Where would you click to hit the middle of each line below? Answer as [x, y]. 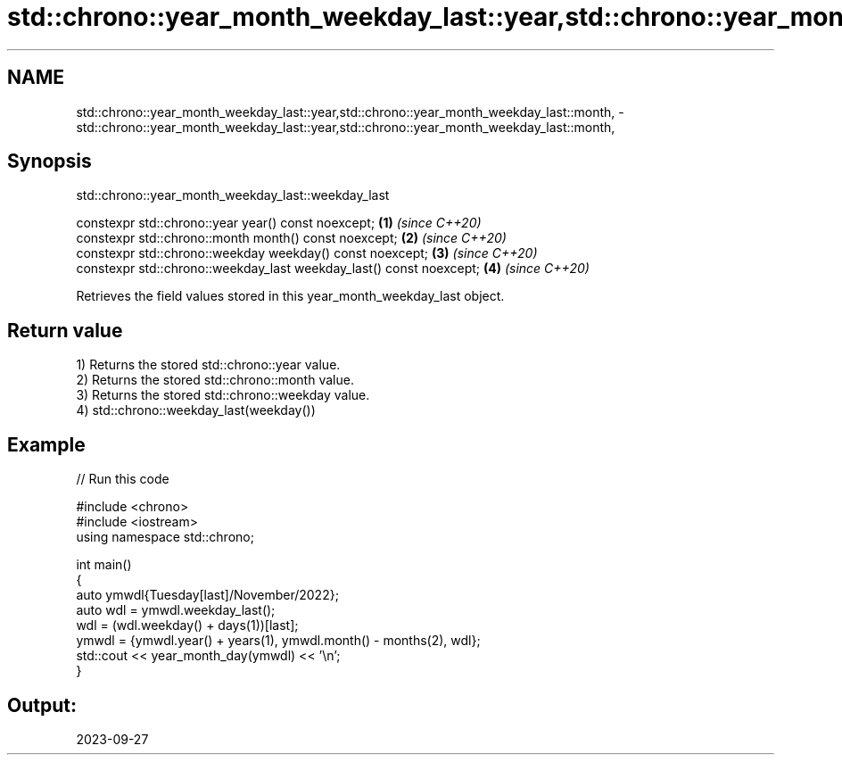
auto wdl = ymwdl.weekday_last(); [176, 610]
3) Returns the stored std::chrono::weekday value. [223, 395]
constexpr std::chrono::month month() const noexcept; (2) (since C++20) [291, 238]
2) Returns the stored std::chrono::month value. [215, 380]
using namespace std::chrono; [165, 537]
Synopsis [50, 162]
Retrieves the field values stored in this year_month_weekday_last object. [290, 296]
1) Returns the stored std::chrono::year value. [208, 365]
